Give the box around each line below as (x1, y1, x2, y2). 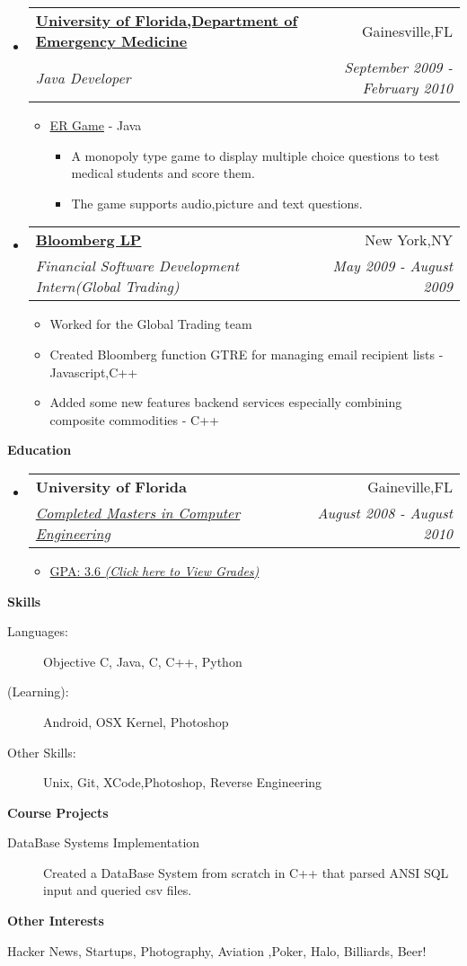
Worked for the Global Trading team (49, 315, 252, 333)
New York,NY (365, 229, 453, 251)
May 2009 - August (332, 255, 453, 277)
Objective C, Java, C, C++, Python (43, 651, 242, 670)
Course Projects (7, 802, 109, 821)
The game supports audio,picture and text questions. (71, 193, 363, 212)
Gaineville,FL (367, 475, 453, 497)
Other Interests (7, 911, 104, 930)
